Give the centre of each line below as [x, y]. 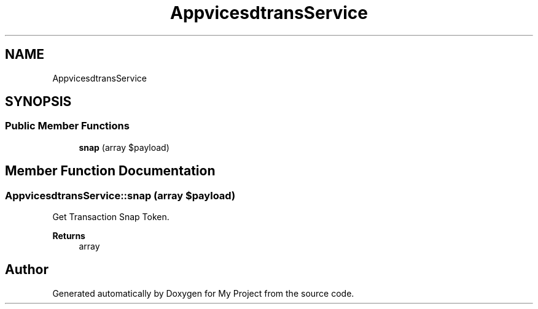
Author [27, 270]
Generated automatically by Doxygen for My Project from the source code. [203, 293]
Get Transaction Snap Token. [111, 217]
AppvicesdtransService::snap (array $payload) [120, 195]
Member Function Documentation [110, 171]
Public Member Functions [67, 126]
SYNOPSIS [38, 102]
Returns [69, 236]
